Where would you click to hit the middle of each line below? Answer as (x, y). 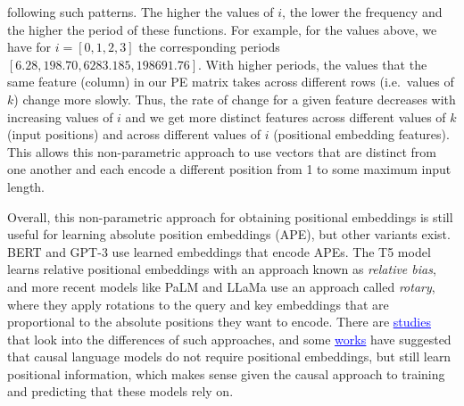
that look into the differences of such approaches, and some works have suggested (229, 339)
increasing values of (60, 116)
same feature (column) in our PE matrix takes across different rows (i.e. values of (231, 82)
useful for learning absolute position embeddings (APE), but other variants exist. (229, 234)
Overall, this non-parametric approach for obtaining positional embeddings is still (230, 216)
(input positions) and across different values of (134, 134)
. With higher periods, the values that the (312, 64)
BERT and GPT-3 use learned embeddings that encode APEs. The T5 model (219, 251)
